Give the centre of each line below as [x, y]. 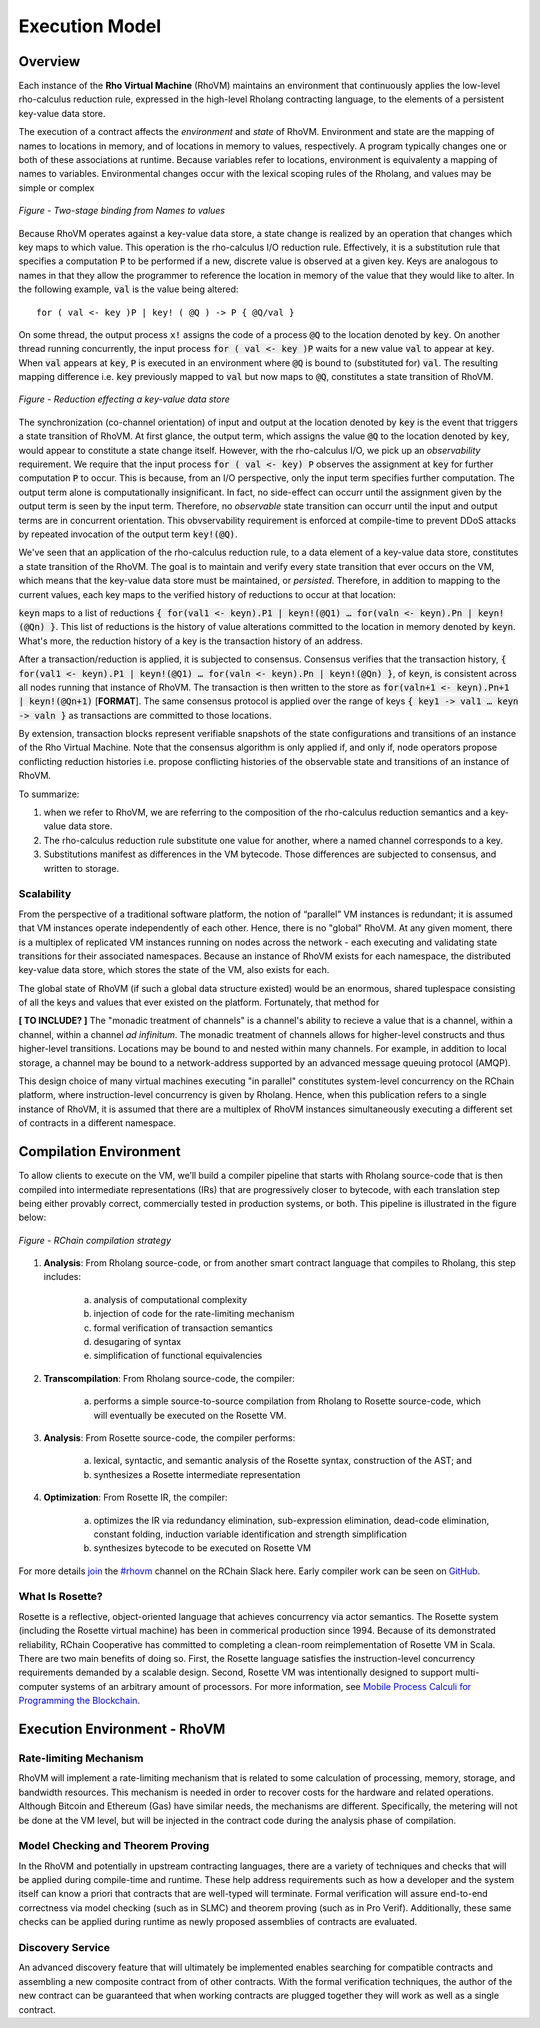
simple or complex [56, 187]
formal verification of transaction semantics [183, 1327]
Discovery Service [64, 1947]
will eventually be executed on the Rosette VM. [190, 1415]
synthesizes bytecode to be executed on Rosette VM [202, 1548]
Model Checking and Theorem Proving [114, 1846]
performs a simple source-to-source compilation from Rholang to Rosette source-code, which [287, 1401]
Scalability [45, 894]
